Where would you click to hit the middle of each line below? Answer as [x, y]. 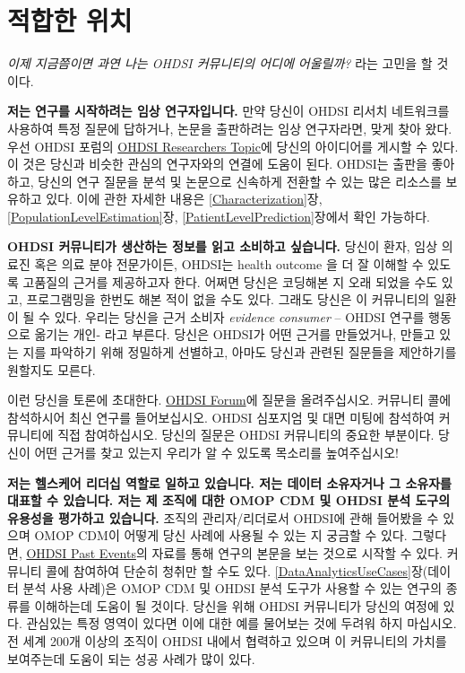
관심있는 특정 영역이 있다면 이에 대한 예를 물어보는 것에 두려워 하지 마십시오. [241, 623]
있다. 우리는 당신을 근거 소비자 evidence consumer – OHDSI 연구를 [239, 316]
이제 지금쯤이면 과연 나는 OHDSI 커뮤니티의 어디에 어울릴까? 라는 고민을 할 [220, 63]
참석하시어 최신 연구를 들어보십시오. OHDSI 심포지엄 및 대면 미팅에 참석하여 [221, 417]
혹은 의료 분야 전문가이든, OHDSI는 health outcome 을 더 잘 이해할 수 [229, 264]
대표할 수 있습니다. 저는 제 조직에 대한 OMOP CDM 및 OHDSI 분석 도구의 [229, 500]
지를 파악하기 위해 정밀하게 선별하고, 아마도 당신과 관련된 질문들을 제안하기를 [240, 352]
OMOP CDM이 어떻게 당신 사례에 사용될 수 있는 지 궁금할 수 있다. [221, 535]
